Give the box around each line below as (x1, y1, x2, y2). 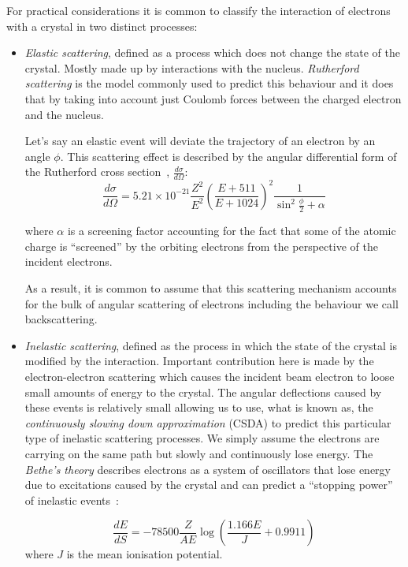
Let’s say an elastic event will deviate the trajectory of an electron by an (24, 132, 376, 149)
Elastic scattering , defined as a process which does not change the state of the (24, 44, 401, 61)
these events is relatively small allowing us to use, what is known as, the (24, 399, 373, 416)
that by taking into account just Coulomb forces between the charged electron (24, 90, 402, 106)
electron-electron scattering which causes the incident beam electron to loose (24, 368, 395, 384)
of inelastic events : (24, 491, 119, 508)
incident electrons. (24, 253, 113, 270)
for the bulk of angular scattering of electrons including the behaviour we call (24, 295, 399, 311)
